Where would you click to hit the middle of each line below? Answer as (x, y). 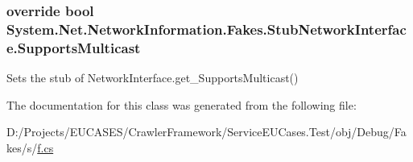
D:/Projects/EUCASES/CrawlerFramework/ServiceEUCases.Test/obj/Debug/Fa (206, 132)
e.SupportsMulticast (74, 47)
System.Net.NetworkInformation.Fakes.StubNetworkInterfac (206, 29)
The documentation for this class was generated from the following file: (182, 104)
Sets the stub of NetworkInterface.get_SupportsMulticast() (153, 78)
